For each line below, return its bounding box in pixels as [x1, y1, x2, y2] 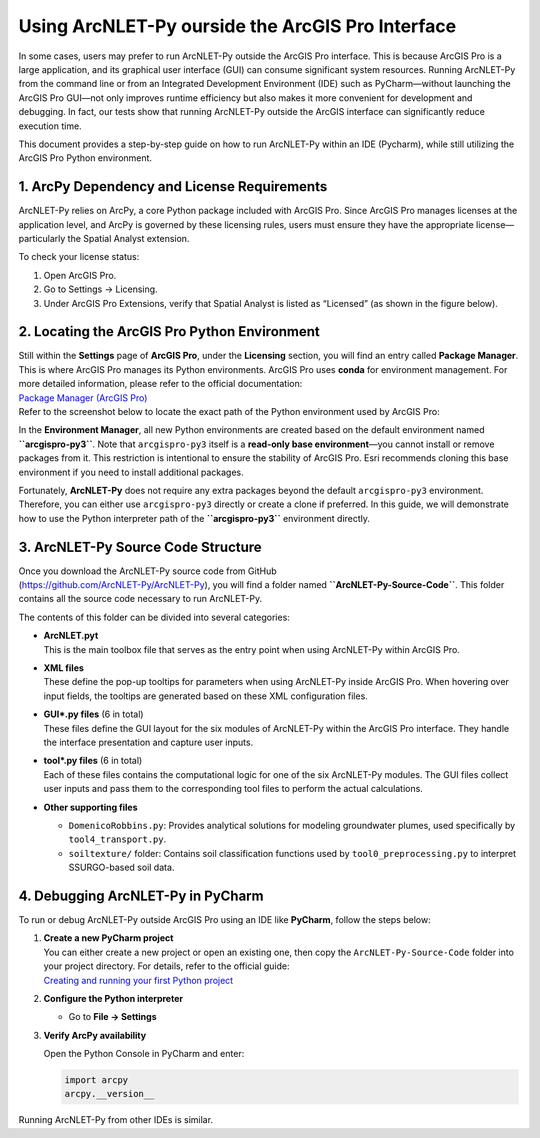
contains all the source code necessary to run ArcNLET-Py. [18, 593, 263, 605]
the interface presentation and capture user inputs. [43, 736, 254, 748]
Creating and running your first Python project [43, 974, 234, 986]
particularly [18, 232, 66, 244]
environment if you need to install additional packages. [18, 466, 244, 478]
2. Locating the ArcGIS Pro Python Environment [18, 323, 320, 340]
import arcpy [64, 1075, 129, 1086]
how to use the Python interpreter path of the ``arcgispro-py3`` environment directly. [18, 512, 370, 524]
